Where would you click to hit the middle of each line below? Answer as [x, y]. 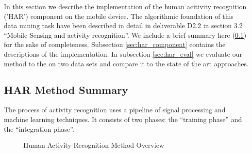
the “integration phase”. [39, 129]
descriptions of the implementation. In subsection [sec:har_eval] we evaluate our [123, 54]
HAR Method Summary [66, 89]
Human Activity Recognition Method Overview [94, 145]
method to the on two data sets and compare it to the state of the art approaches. [126, 63]
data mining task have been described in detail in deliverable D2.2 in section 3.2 [123, 25]
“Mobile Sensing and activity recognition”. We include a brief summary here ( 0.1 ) [125, 35]
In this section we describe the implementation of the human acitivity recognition [125, 6]
